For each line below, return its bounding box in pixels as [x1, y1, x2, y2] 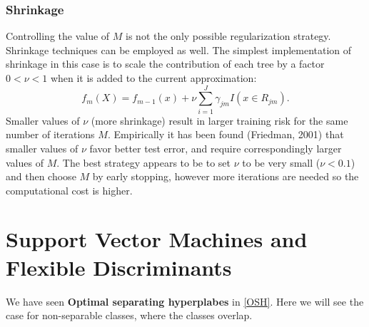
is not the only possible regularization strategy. [126, 28, 331, 43]
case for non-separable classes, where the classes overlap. [6, 308, 253, 323]
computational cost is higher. [6, 182, 133, 197]
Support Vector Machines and [6, 224, 308, 254]
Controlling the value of [6, 28, 110, 43]
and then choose [6, 169, 76, 184]
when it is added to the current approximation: [50, 71, 257, 85]
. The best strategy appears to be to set [56, 155, 231, 170]
